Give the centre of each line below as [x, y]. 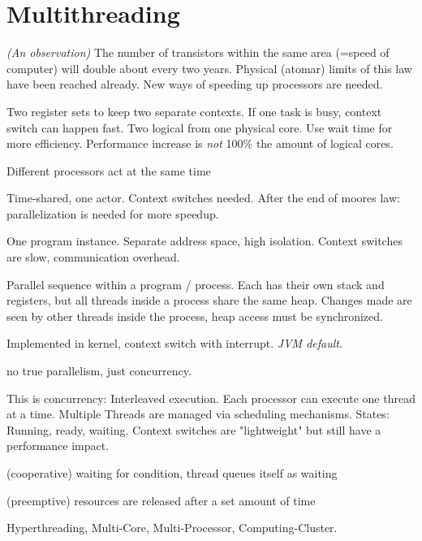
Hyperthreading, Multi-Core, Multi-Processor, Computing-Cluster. [172, 528]
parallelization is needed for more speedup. [113, 213]
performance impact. [58, 446]
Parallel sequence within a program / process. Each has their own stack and [196, 284]
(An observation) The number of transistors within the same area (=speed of [198, 52]
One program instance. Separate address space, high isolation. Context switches [205, 241]
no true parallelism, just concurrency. [99, 371]
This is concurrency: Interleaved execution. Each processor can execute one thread [211, 398]
